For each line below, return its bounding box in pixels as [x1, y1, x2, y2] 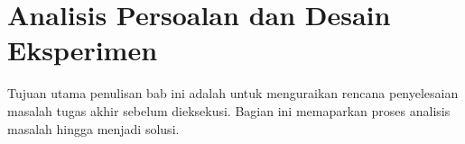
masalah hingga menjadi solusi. [7, 119, 180, 138]
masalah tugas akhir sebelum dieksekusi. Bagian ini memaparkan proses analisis [7, 101, 451, 120]
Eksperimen [7, 31, 158, 68]
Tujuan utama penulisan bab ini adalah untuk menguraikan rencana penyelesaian [7, 84, 459, 103]
